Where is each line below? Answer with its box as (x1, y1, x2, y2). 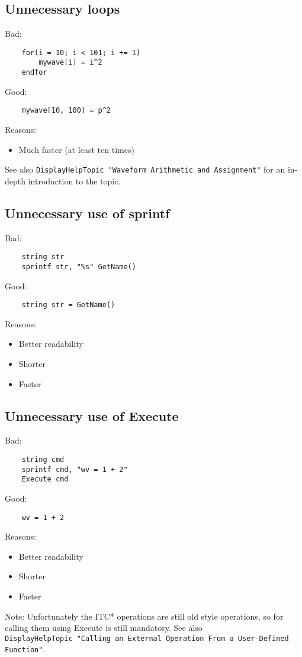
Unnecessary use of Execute (5, 406, 179, 425)
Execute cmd (21, 475, 69, 484)
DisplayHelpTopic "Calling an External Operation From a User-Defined (5, 634, 289, 643)
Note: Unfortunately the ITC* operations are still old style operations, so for (5, 610, 284, 622)
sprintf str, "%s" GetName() (21, 262, 136, 271)
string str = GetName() (21, 301, 115, 310)
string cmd (21, 455, 65, 464)
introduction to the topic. (28, 174, 121, 187)
